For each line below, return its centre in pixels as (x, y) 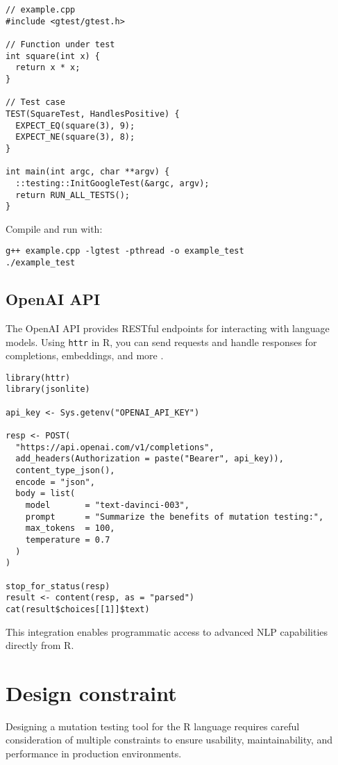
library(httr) (38, 378)
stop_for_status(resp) (58, 586)
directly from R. (40, 645)
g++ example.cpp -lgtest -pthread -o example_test (125, 251)
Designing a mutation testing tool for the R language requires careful (153, 726)
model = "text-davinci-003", (107, 505)
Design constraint (91, 692)
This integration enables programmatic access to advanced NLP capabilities (167, 631)
